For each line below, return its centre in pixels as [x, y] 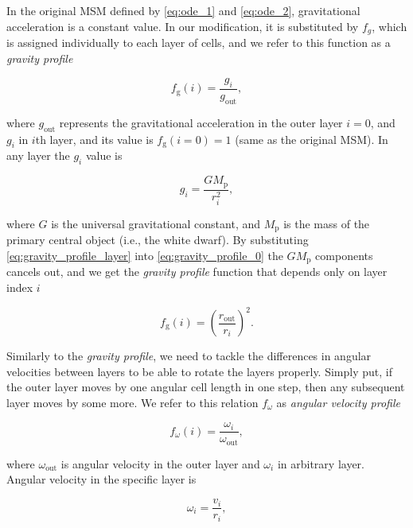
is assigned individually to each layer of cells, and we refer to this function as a [199, 43]
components [344, 255]
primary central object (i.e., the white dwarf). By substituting [158, 240]
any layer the [38, 155]
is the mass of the [327, 223]
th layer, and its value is [94, 139]
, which [390, 26]
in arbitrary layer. [321, 463]
